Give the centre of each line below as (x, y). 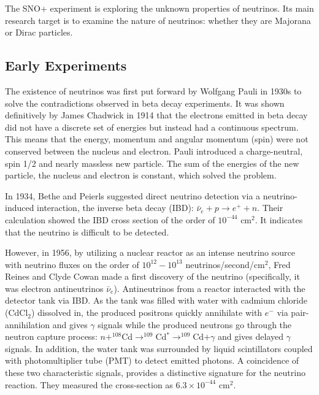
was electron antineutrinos (54, 288)
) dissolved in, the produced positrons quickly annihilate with (147, 313)
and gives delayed (250, 336)
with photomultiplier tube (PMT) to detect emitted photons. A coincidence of (152, 360)
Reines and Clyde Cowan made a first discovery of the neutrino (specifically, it (152, 276)
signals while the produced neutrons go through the (195, 324)
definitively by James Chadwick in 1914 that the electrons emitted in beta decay (156, 115)
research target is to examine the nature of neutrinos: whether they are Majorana (158, 20)
